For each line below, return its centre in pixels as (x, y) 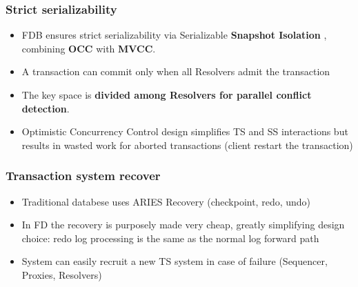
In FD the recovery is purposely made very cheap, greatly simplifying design (183, 225)
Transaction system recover (83, 176)
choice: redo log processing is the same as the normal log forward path (170, 238)
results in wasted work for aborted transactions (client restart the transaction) (187, 145)
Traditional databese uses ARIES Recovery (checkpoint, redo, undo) (166, 201)
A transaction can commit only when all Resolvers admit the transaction (176, 71)
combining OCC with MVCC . (89, 48)
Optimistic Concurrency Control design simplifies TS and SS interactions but (185, 131)
